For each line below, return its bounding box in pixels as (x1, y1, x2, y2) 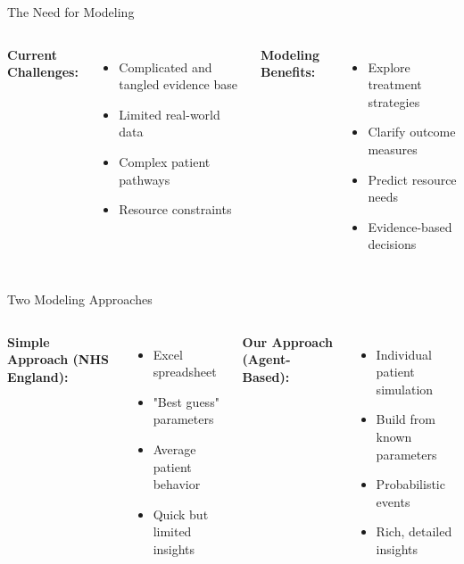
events (376, 492, 410, 510)
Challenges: (7, 62, 79, 81)
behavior (153, 475, 201, 493)
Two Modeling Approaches (7, 289, 153, 308)
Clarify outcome (368, 122, 456, 141)
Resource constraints (119, 200, 232, 219)
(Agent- (242, 350, 291, 369)
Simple (7, 332, 50, 351)
